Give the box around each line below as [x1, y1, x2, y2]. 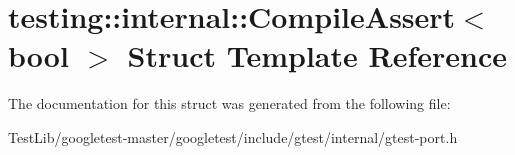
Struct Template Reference [127, 35, 507, 76]
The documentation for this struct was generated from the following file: [8, 93, 451, 114]
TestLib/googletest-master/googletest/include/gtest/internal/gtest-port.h [8, 126, 458, 147]
